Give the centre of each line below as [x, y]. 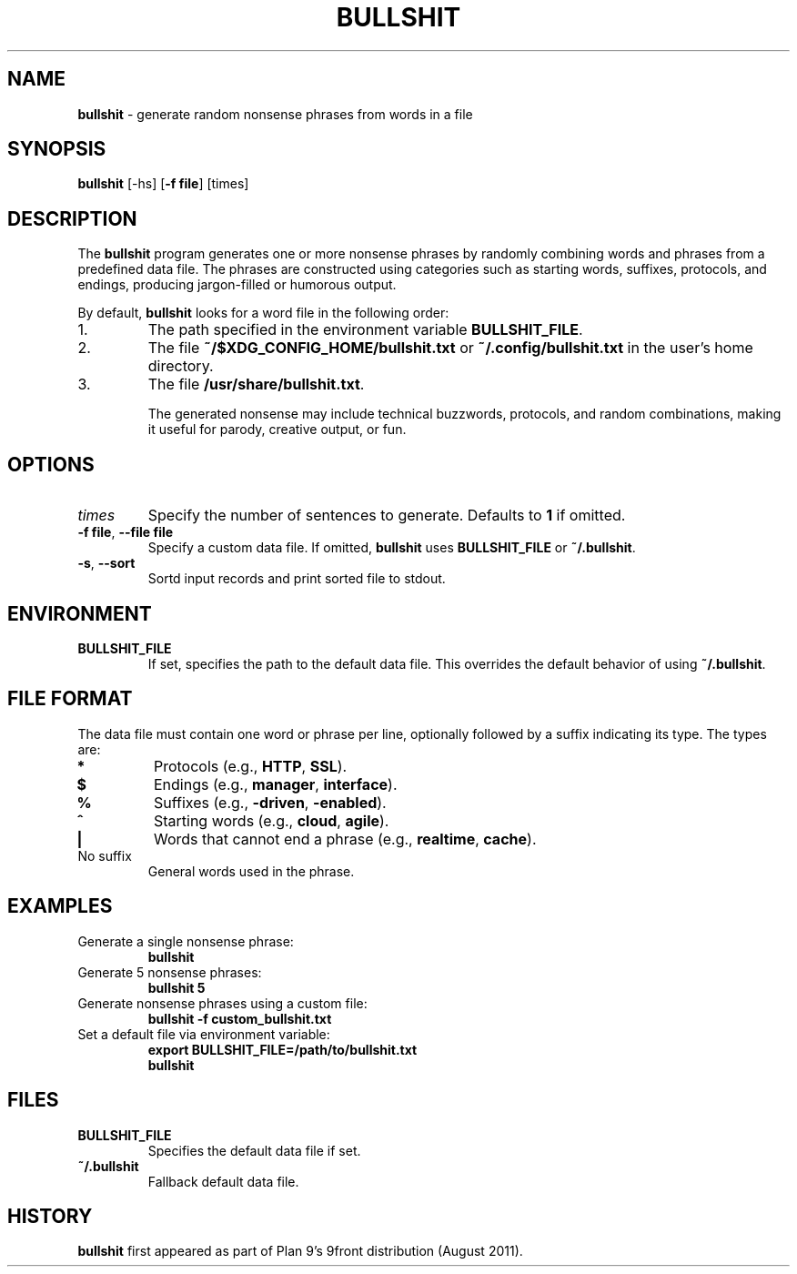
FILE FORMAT [70, 699]
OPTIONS [51, 464]
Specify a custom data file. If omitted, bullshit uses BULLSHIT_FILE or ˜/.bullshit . [392, 548]
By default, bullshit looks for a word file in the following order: [263, 313]
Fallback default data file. [223, 1181]
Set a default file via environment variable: [204, 1034]
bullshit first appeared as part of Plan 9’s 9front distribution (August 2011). [300, 1251]
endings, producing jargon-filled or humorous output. [237, 285]
